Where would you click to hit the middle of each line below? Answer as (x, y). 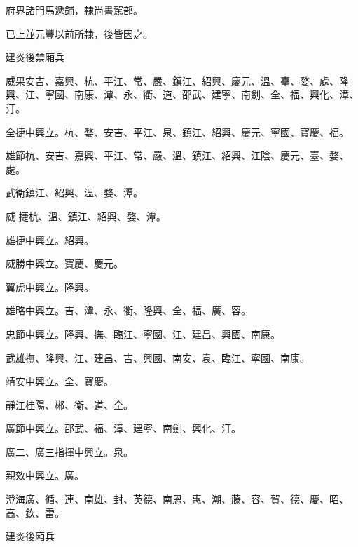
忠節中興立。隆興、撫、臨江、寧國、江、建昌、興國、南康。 (143, 333)
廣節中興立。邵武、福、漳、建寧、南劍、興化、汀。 (123, 428)
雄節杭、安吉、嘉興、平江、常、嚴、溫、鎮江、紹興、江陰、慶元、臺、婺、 (177, 155)
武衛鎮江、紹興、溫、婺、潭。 (74, 193)
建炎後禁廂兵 (35, 57)
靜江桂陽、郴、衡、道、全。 (69, 404)
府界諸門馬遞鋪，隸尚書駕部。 (74, 10)
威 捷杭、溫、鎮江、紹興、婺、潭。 (86, 216)
